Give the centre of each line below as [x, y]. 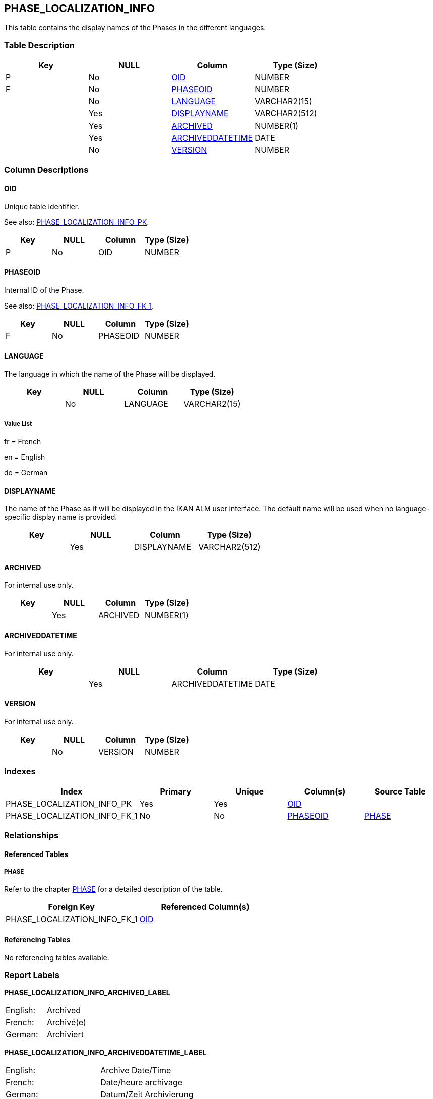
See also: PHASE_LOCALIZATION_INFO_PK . [77, 222]
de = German [26, 472]
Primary [176, 791]
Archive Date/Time [136, 1071]
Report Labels [32, 975]
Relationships [32, 835]
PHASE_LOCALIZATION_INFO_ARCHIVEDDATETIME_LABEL [105, 1053]
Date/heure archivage [142, 1083]
